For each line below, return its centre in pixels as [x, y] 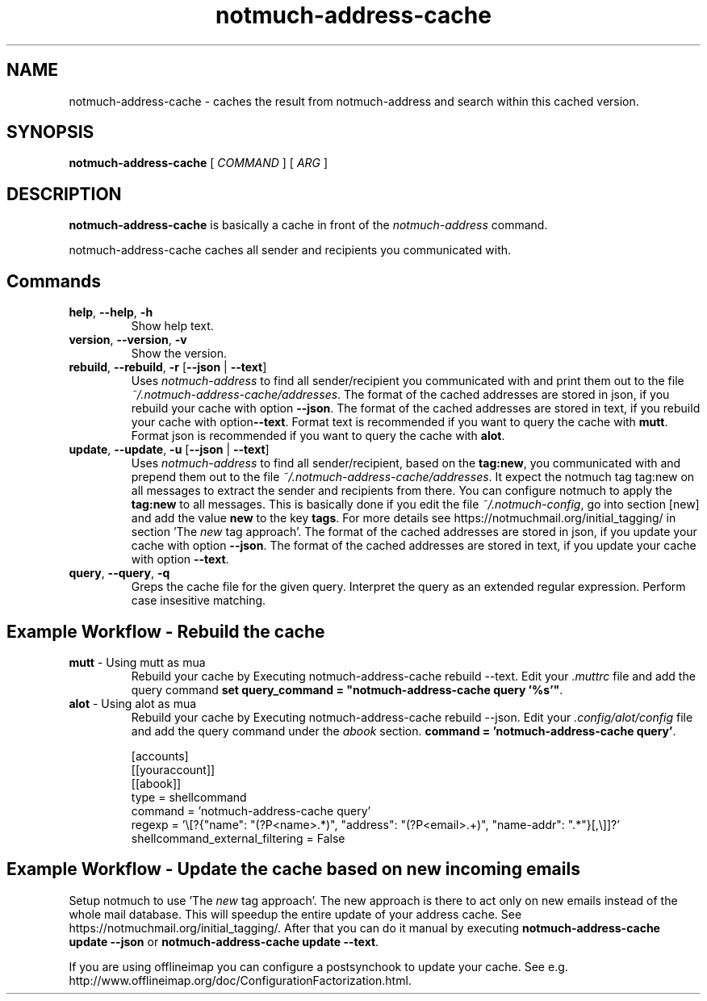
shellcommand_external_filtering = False [238, 838]
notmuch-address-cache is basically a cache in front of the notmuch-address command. [308, 225]
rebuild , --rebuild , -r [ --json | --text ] [168, 367]
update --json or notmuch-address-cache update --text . [224, 941]
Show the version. [179, 354]
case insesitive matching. [199, 601]
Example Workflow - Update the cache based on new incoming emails [293, 869]
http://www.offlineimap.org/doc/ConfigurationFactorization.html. [240, 980]
